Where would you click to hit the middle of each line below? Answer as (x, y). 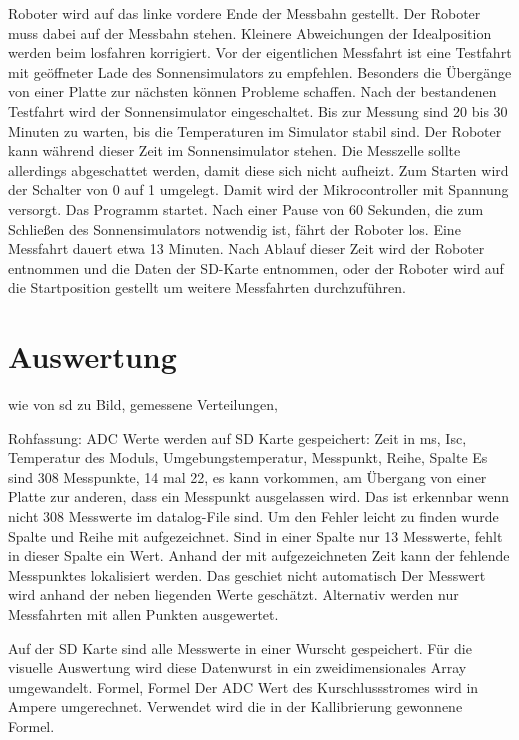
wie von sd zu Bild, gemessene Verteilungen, (143, 404)
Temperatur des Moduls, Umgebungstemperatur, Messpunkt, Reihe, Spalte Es (248, 457)
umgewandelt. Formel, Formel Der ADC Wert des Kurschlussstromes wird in (243, 686)
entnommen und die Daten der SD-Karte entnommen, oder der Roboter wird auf (256, 267)
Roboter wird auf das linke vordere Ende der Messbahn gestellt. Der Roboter (244, 13)
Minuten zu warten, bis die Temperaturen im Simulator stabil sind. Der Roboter (255, 130)
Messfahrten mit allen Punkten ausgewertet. (143, 613)
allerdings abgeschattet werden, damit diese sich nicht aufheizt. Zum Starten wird (258, 169)
